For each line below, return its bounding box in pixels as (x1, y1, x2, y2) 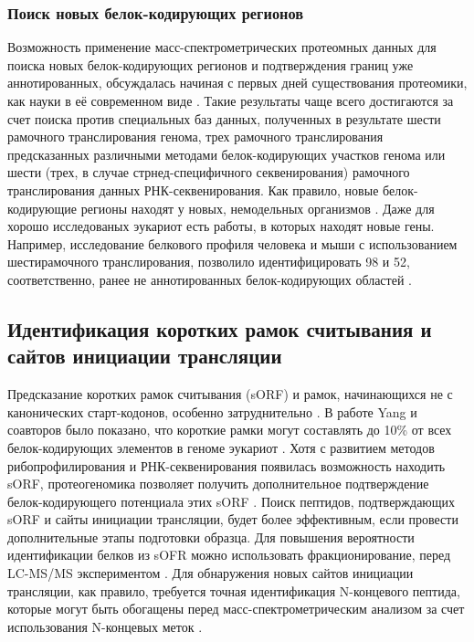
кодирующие (7, 198, 78, 217)
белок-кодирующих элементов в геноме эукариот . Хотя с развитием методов (7, 437, 435, 457)
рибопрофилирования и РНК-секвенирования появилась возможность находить (7, 456, 446, 475)
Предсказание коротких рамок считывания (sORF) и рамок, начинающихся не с (7, 384, 453, 404)
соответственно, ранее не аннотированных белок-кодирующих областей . (7, 269, 412, 289)
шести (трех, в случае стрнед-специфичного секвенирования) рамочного (7, 163, 410, 182)
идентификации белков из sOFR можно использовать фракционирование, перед (7, 545, 451, 564)
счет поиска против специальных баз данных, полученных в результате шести (7, 109, 441, 128)
